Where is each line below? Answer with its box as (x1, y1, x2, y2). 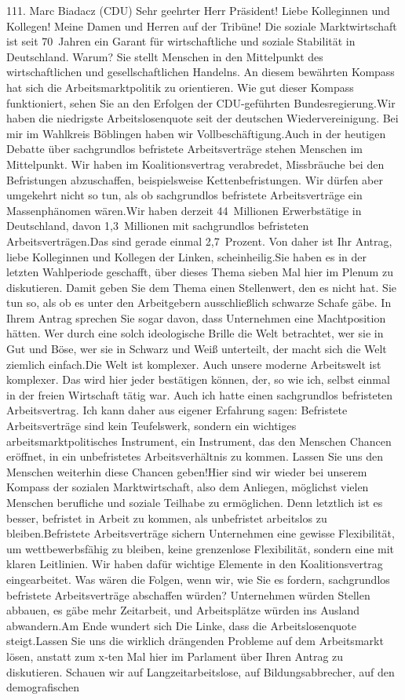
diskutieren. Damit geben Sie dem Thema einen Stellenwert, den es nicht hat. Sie (6, 279, 397, 295)
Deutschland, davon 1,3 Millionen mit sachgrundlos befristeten (6, 217, 309, 234)
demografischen (6, 679, 80, 695)
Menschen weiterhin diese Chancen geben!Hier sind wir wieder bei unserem (6, 463, 367, 479)
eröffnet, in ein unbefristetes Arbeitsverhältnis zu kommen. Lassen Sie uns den (6, 448, 383, 465)
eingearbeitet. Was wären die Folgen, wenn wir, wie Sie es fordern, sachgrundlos (6, 571, 390, 587)
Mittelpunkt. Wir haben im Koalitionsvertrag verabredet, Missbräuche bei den (6, 155, 385, 172)
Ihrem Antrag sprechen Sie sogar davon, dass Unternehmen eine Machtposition (6, 309, 386, 326)
